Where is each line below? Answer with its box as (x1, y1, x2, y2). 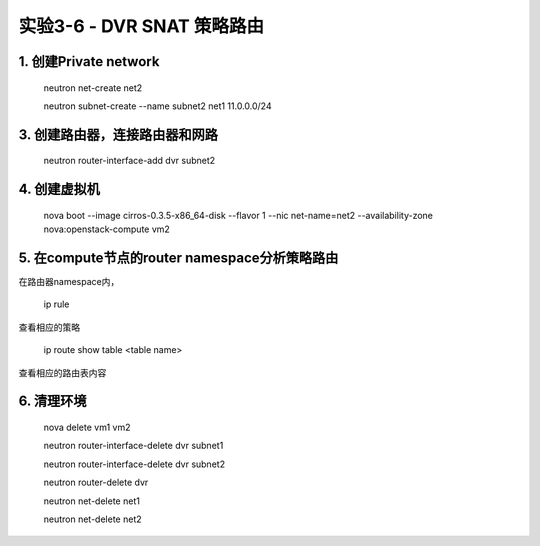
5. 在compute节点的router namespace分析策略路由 (18, 249, 339, 266)
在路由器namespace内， (18, 276, 120, 288)
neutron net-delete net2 (43, 513, 142, 525)
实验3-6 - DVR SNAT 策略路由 (18, 15, 265, 37)
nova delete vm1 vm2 (43, 421, 131, 434)
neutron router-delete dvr (43, 476, 149, 489)
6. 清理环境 (18, 393, 87, 410)
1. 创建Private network (18, 53, 160, 70)
